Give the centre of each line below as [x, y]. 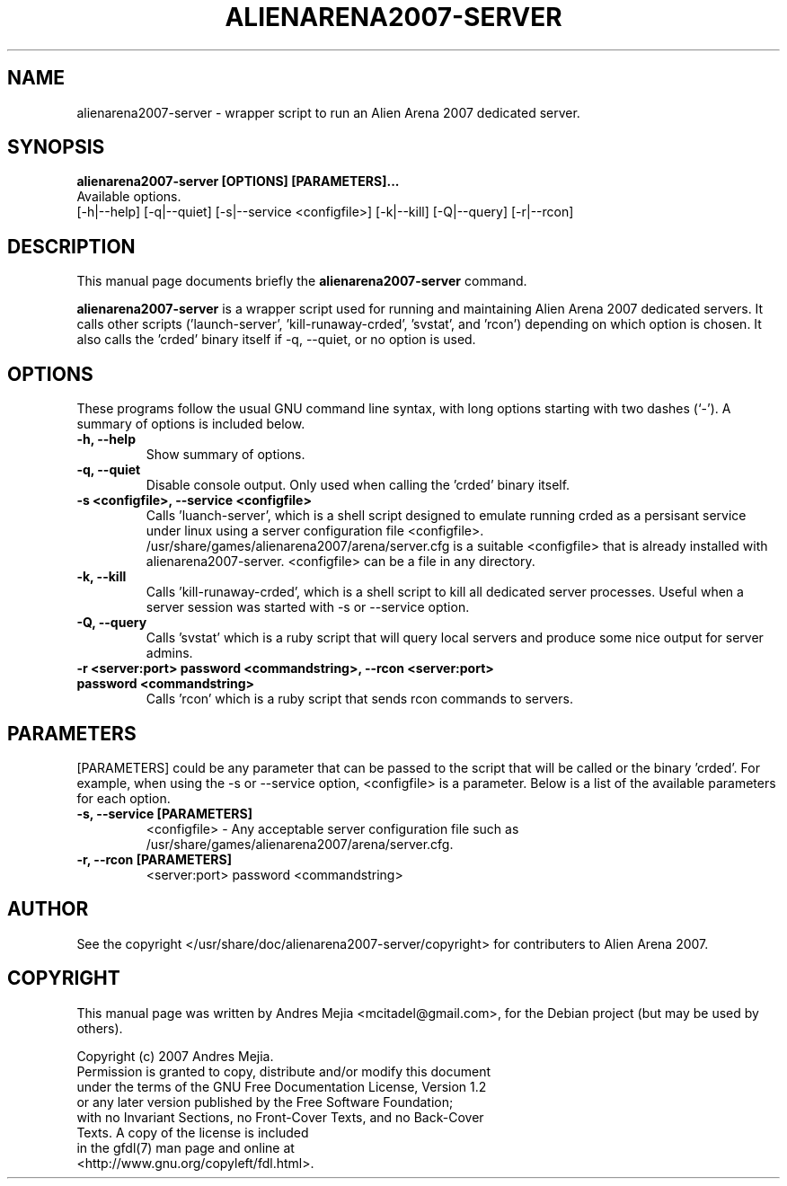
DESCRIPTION [71, 246]
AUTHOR [48, 909]
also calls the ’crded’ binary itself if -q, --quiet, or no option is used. [276, 340]
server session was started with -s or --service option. [308, 607]
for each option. [124, 798]
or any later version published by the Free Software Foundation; [265, 1102]
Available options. [129, 197]
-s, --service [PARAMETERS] [164, 813]
